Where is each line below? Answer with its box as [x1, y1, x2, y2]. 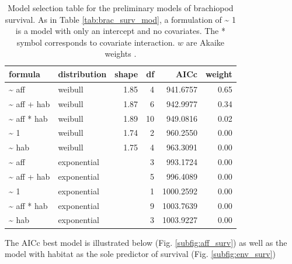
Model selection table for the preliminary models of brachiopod [8, 2, 234, 13]
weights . [105, 47, 137, 60]
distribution [58, 67, 107, 80]
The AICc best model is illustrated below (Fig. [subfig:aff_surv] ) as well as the [5, 236, 287, 248]
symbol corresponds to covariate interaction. [16, 36, 175, 48]
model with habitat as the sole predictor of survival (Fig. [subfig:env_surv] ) [5, 248, 276, 260]
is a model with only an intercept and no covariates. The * [15, 25, 225, 37]
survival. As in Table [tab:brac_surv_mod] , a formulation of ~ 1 [5, 13, 236, 25]
